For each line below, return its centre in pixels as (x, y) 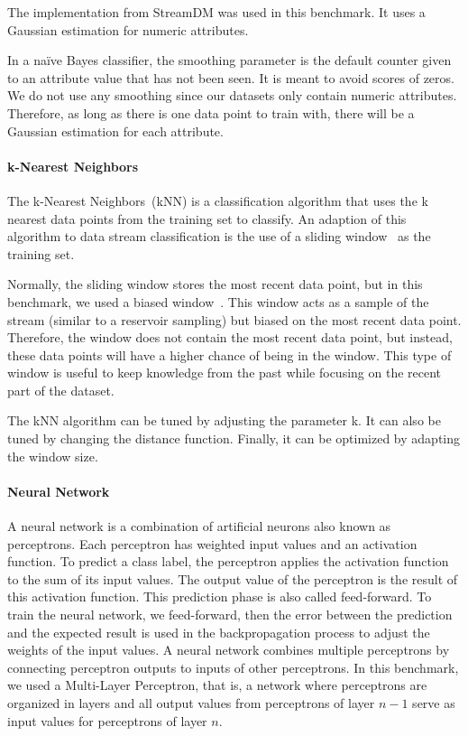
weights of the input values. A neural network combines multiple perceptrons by (229, 650)
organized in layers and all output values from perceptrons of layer (191, 703)
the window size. (53, 456)
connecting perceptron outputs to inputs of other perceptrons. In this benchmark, (233, 667)
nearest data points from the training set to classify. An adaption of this (207, 218)
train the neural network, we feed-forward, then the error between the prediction (230, 615)
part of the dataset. (61, 390)
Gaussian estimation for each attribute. (115, 130)
